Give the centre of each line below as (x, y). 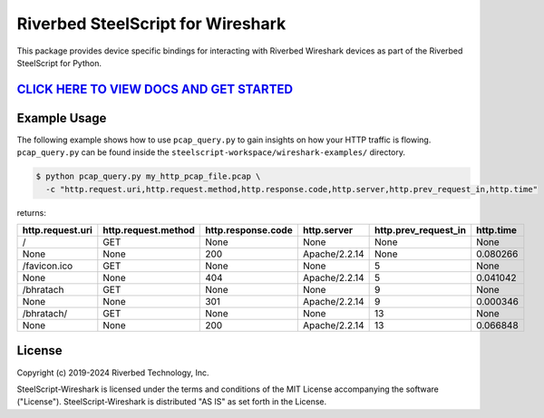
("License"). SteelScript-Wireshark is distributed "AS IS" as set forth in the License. (172, 402)
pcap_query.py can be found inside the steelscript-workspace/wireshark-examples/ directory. (211, 152)
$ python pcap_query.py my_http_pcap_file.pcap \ (148, 176)
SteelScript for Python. (59, 63)
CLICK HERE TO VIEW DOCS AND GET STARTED (155, 89)
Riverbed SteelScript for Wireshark (151, 24)
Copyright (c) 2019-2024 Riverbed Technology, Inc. (113, 373)
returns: (32, 212)
